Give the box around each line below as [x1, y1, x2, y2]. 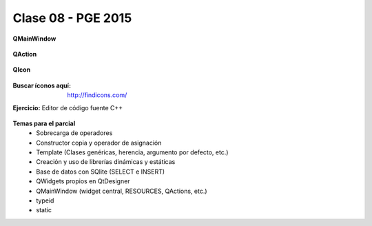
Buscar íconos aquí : [12, 81, 72, 90]
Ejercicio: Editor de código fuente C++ [12, 103, 123, 112]
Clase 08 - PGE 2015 [12, 10, 132, 25]
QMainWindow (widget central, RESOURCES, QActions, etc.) [36, 187, 207, 195]
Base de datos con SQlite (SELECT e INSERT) [36, 167, 165, 176]
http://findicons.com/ [67, 91, 127, 99]
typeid [36, 196, 54, 205]
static [36, 206, 52, 214]
